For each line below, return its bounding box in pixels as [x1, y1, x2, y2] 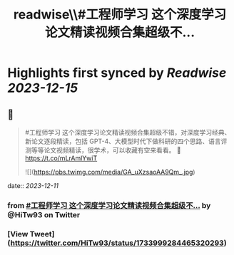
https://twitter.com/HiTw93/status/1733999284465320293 [10, 238, 225, 248]
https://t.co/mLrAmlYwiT [24, 154, 98, 162]
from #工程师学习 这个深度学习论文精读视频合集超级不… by [7, 200, 211, 210]
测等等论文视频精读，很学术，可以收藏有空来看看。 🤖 [24, 146, 181, 154]
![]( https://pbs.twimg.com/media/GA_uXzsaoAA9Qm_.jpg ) [24, 168, 195, 176]
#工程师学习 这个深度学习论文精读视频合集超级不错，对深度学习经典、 [24, 128, 231, 136]
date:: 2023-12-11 [7, 182, 59, 189]
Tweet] [29, 229, 55, 239]
